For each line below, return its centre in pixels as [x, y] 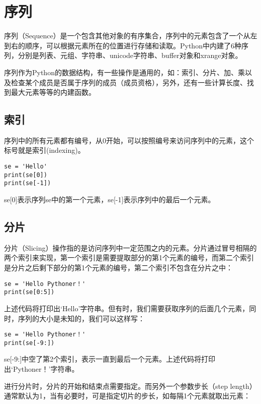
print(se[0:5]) [29, 292]
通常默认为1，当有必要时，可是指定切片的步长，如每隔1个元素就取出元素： [127, 396]
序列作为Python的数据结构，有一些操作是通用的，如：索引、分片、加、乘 [124, 72]
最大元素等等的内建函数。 [53, 92]
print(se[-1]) [28, 183]
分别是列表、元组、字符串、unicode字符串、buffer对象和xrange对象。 [130, 55]
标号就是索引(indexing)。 [45, 150]
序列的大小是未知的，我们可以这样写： [81, 318]
